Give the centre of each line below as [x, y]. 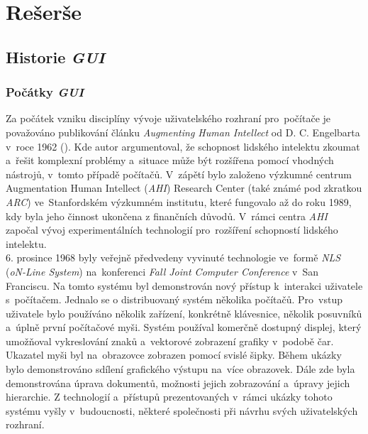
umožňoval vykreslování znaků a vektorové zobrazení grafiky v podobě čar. [170, 341]
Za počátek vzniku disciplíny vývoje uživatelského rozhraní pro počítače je [168, 118]
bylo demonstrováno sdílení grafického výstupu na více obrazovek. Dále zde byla [180, 369]
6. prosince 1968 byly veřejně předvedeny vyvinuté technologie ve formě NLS [173, 257]
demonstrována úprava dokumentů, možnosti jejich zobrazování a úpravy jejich [178, 383]
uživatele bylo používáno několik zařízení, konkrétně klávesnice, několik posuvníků [184, 313]
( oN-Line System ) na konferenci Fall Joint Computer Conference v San [162, 271]
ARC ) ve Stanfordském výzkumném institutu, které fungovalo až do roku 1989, [179, 201]
